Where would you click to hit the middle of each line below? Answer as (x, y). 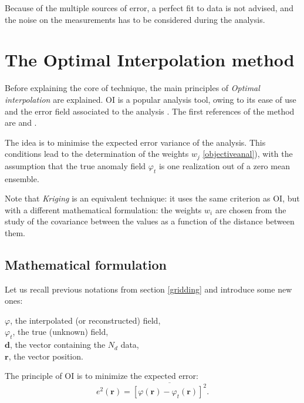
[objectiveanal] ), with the (248, 154)
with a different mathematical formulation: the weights (103, 209)
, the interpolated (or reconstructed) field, (85, 320)
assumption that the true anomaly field (75, 165)
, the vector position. (46, 356)
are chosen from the (251, 209)
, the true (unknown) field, (60, 332)
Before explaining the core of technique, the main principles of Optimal (132, 88)
